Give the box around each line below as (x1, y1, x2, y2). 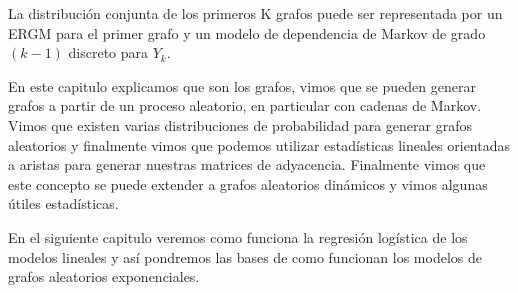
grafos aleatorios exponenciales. (8, 266, 200, 287)
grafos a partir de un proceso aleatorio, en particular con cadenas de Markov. (8, 95, 482, 116)
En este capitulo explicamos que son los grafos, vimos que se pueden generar (8, 75, 476, 96)
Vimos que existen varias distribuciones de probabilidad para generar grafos (8, 114, 472, 135)
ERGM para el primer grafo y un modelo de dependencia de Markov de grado (8, 22, 486, 43)
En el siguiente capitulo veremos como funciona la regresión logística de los (8, 226, 468, 247)
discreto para (68, 42, 149, 63)
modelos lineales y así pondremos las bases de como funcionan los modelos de (8, 246, 482, 267)
